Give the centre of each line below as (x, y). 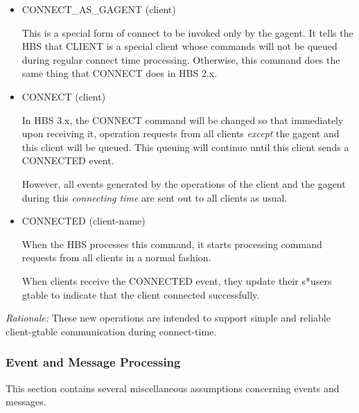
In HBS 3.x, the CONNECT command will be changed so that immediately (183, 120)
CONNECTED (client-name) (84, 221)
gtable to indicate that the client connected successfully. (141, 294)
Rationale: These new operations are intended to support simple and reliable (168, 318)
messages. (26, 402)
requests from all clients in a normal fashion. (116, 257)
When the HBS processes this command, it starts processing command (172, 244)
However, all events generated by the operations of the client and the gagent (184, 183)
